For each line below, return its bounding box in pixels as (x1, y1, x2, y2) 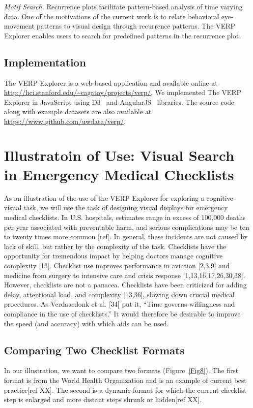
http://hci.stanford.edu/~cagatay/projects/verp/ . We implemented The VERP (4, 87, 242, 97)
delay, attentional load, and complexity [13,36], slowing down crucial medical (4, 289, 235, 299)
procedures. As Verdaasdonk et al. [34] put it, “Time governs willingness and (4, 299, 235, 309)
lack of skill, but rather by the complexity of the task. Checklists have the (4, 241, 226, 251)
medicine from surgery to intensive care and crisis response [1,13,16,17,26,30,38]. (4, 270, 245, 280)
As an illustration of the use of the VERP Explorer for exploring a (4, 192, 204, 203)
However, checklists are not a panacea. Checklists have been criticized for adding (4, 280, 247, 290)
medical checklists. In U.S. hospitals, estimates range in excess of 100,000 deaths (4, 212, 246, 222)
